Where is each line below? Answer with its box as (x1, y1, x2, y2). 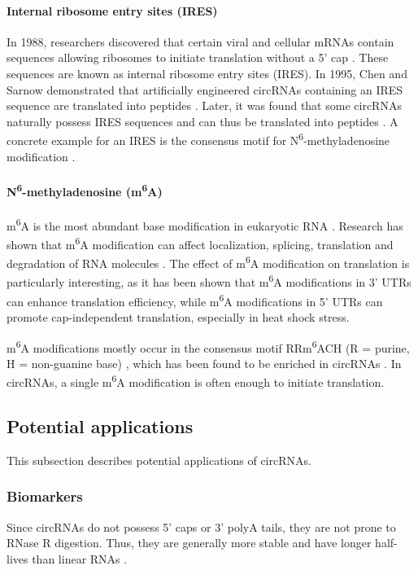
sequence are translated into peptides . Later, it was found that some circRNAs (7, 97, 402, 114)
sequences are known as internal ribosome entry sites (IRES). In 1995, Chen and (7, 64, 407, 81)
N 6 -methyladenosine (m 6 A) (7, 180, 163, 199)
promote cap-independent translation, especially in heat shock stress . (7, 308, 350, 325)
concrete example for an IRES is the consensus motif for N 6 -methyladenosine (7, 129, 390, 149)
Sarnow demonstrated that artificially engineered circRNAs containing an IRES (7, 81, 403, 98)
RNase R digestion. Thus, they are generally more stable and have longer (7, 534, 372, 551)
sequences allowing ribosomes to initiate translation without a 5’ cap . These (7, 49, 389, 66)
